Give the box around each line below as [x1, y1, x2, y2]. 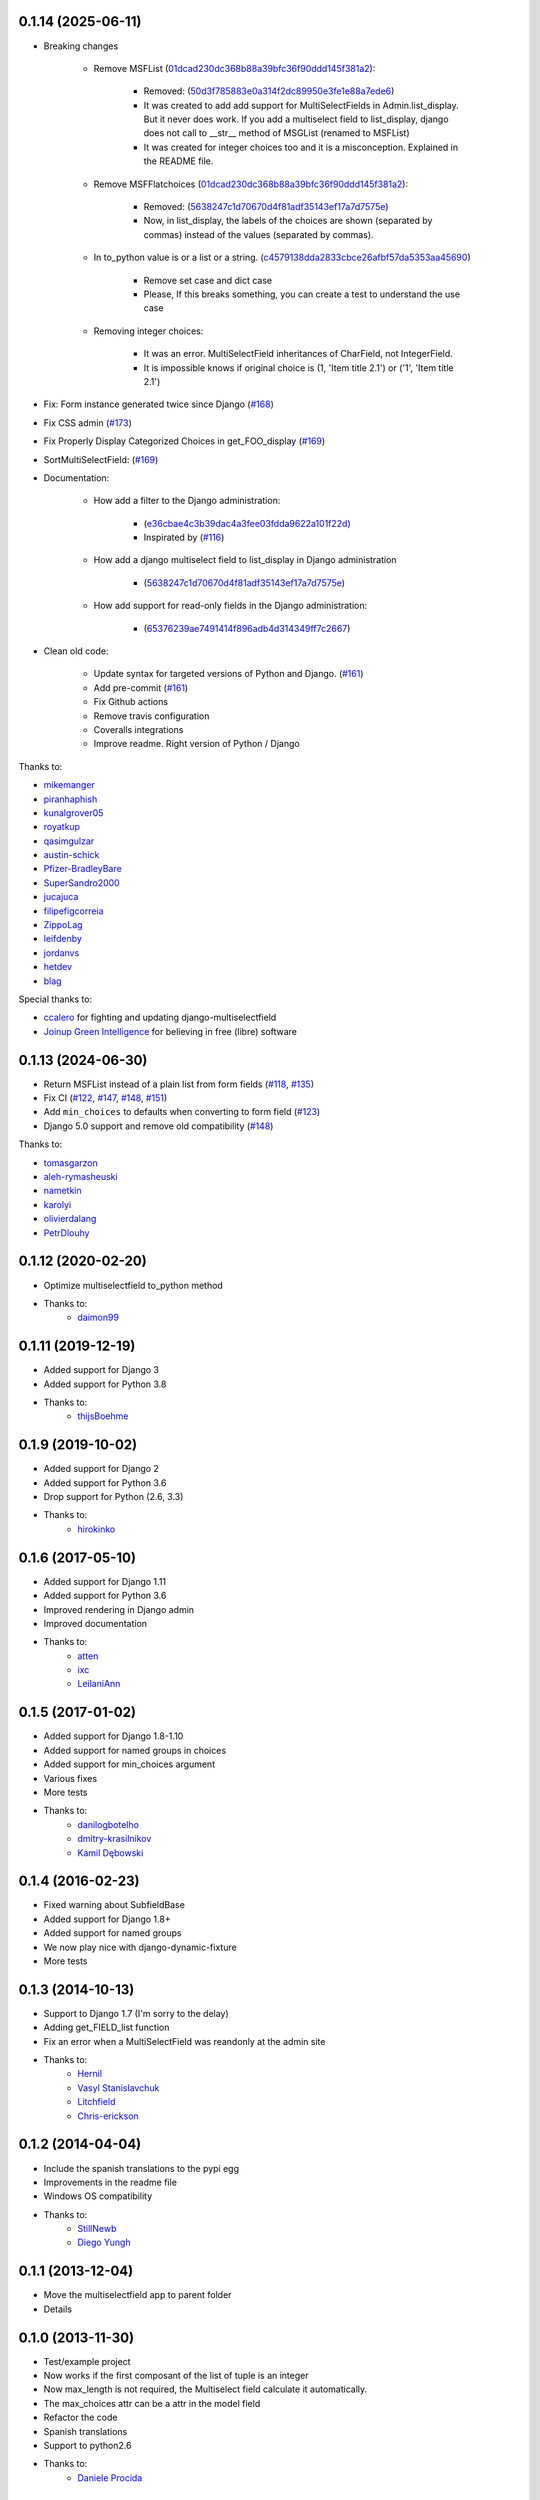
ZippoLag [43, 919, 84, 931]
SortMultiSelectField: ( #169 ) [43, 453, 159, 465]
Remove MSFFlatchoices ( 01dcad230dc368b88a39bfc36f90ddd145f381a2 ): [93, 178, 409, 190]
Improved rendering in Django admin [43, 1603, 195, 1615]
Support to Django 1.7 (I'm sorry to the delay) [43, 2007, 229, 2019]
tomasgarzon [43, 1156, 99, 1169]
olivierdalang [43, 1213, 97, 1225]
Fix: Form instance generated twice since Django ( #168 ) [43, 398, 274, 410]
